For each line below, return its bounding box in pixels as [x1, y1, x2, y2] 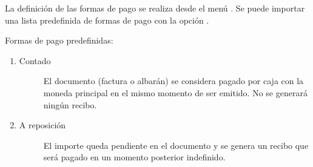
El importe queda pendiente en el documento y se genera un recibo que [43, 139, 309, 151]
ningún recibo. [43, 98, 97, 111]
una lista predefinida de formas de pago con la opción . [5, 13, 209, 26]
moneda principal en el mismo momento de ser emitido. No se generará [43, 86, 308, 99]
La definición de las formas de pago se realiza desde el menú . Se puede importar [5, 2, 305, 14]
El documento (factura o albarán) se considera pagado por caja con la [43, 74, 304, 87]
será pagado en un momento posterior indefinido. [43, 151, 226, 163]
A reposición [19, 119, 66, 131]
